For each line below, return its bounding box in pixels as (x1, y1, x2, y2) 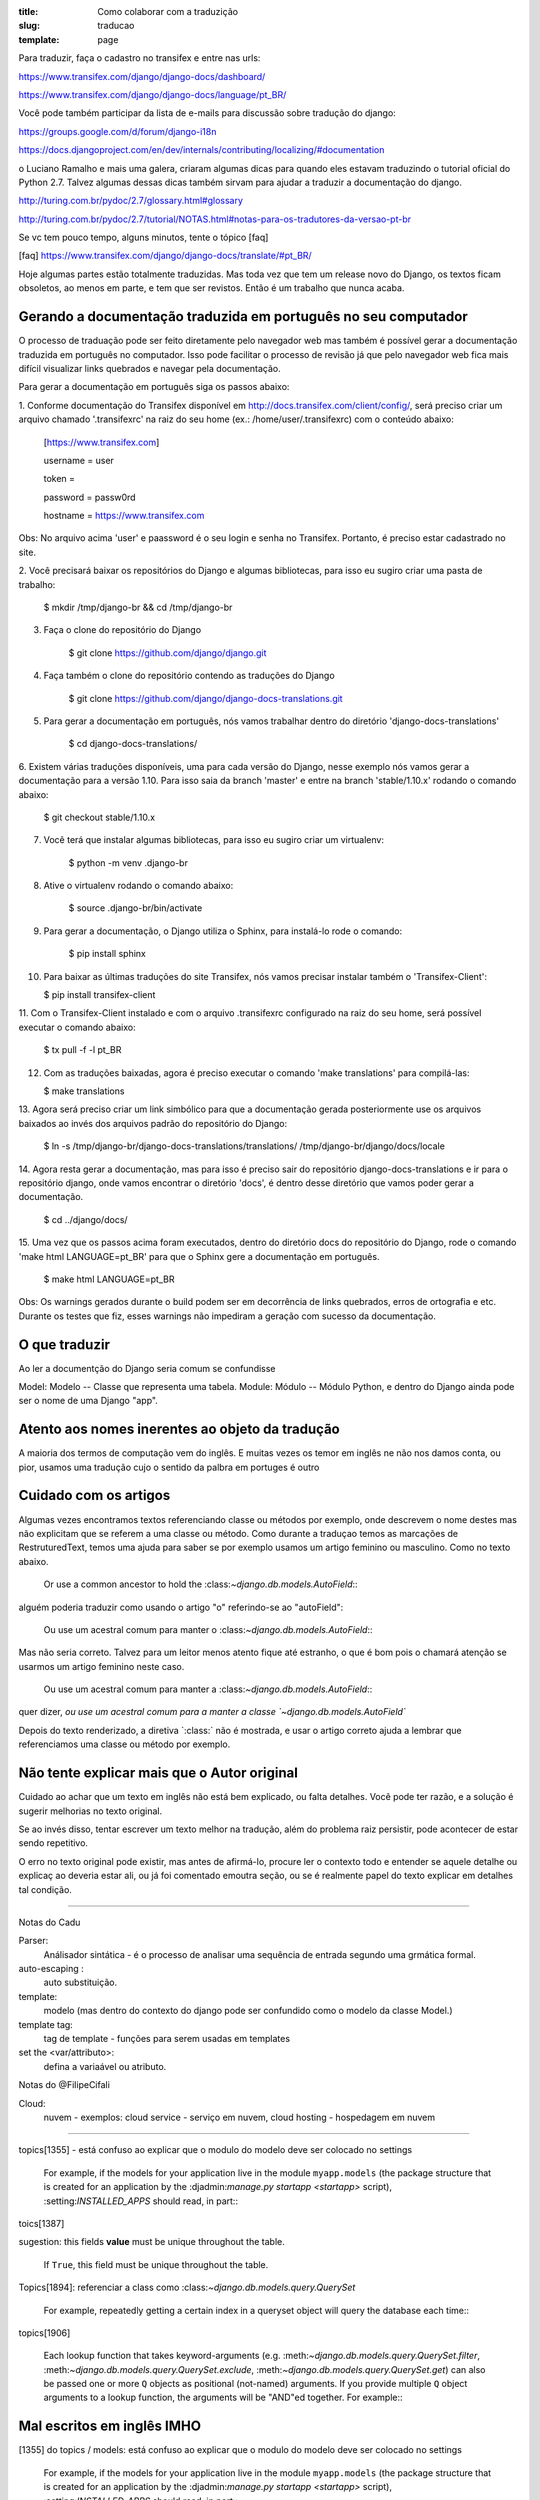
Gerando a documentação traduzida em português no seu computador (18, 308, 469, 325)
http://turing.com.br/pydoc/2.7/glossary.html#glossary (18, 195, 244, 207)
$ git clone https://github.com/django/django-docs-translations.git (68, 692, 344, 704)
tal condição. (18, 1883, 72, 1895)
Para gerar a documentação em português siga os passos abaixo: (18, 381, 290, 393)
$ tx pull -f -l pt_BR (43, 1044, 122, 1056)
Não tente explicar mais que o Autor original (18, 1765, 299, 1782)
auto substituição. (43, 1976, 118, 1989)
